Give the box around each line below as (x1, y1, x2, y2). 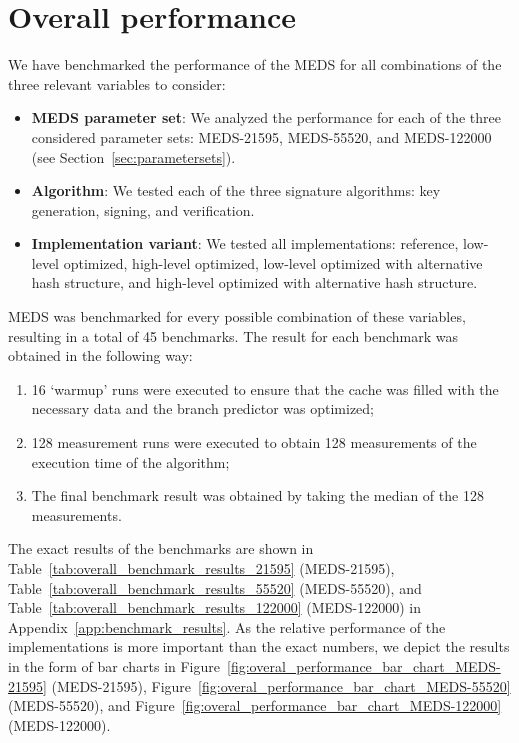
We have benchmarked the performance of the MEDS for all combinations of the (8, 54, 502, 75)
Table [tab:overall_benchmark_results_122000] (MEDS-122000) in (8, 597, 421, 618)
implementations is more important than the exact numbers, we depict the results (8, 636, 510, 657)
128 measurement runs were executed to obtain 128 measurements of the (31, 432, 477, 453)
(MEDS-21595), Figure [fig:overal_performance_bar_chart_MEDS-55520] (51, 675, 511, 696)
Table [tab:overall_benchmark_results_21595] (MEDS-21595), (8, 558, 395, 578)
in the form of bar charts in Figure (8, 655, 221, 676)
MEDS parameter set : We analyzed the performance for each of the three (31, 107, 502, 128)
